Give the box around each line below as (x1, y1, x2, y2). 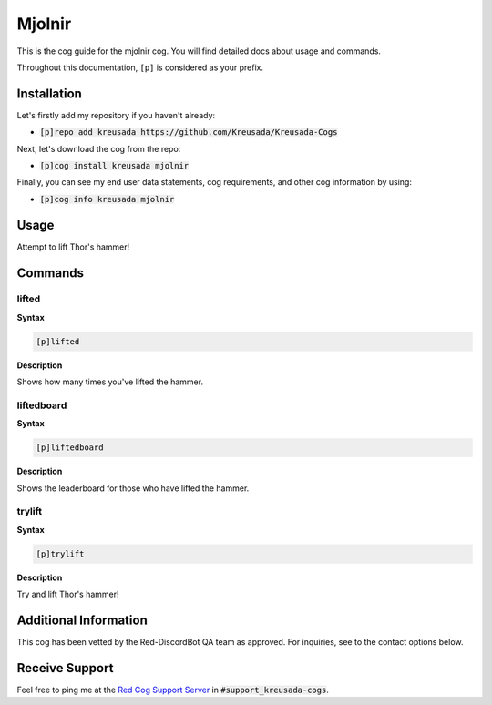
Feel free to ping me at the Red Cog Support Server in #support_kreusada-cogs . (16, 684, 330, 696)
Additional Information (16, 613, 148, 628)
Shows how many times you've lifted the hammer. (16, 376, 204, 387)
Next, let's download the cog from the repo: (16, 143, 181, 154)
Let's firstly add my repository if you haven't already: (16, 109, 216, 120)
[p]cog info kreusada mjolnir (39, 194, 175, 204)
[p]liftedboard (36, 443, 104, 453)
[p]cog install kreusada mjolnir (39, 160, 190, 171)
